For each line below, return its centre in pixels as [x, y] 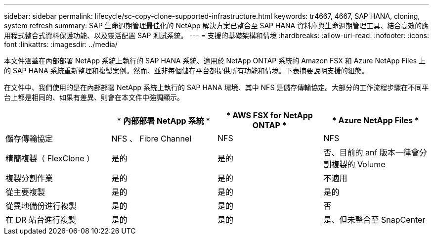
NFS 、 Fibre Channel [152, 139]
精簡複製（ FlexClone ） [50, 158]
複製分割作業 [29, 178]
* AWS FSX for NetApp [269, 115]
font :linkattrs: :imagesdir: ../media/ [61, 44]
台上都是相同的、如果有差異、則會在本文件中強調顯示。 [94, 97]
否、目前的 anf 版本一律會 [371, 152]
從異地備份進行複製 [41, 206]
